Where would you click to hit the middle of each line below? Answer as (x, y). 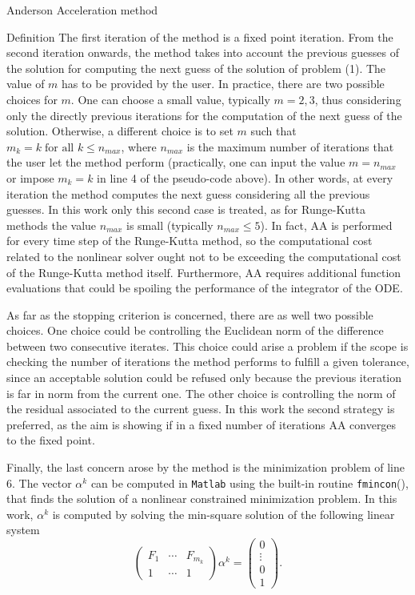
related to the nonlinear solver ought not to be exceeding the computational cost (204, 256)
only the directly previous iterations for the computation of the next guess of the (204, 115)
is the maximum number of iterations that (290, 146)
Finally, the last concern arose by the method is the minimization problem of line (206, 467)
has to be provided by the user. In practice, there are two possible (223, 84)
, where (139, 146)
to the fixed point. (51, 440)
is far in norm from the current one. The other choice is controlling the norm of (201, 393)
